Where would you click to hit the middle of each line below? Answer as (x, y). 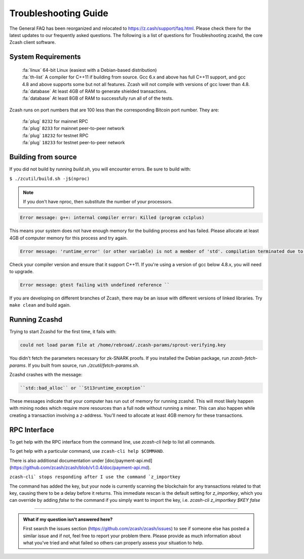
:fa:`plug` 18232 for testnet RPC (55, 135)
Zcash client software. (32, 42)
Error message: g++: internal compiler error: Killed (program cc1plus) (112, 218)
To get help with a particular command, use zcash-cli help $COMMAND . (87, 451)
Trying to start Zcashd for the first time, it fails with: (63, 332)
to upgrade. (22, 272)
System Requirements (45, 57)
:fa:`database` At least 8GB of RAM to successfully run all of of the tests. (98, 98)
